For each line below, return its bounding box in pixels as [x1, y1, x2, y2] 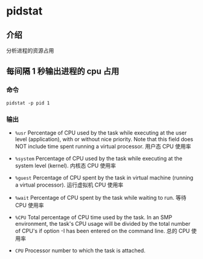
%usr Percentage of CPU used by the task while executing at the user [14, 129, 187, 136]
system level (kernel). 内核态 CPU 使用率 [14, 162, 117, 169]
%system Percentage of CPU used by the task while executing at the [14, 155, 182, 162]
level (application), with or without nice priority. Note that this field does [14, 135, 193, 142]
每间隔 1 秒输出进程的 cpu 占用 [6, 66, 120, 77]
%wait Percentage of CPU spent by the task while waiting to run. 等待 [14, 194, 187, 201]
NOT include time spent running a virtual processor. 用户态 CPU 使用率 [14, 142, 192, 150]
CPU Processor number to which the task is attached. [14, 246, 146, 254]
